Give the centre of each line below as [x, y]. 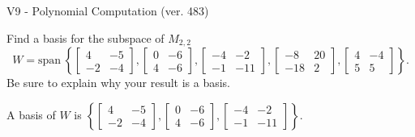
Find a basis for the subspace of [86, 37]
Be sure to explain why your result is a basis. [119, 83]
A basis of [31, 114]
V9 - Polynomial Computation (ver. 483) [108, 10]
